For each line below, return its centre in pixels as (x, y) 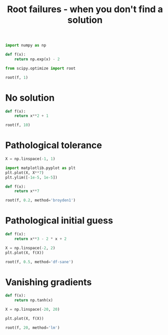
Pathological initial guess (59, 221)
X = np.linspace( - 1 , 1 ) (30, 159)
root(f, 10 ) (18, 125)
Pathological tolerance (54, 145)
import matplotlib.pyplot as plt (40, 168)
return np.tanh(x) (34, 300)
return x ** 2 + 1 (32, 116)
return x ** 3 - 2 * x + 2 (40, 239)
